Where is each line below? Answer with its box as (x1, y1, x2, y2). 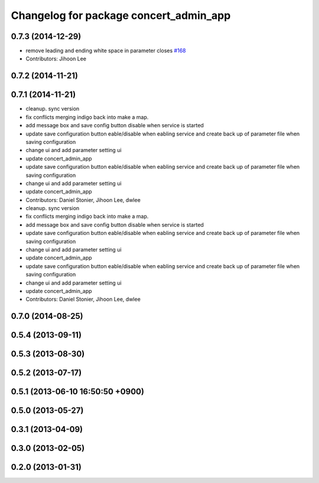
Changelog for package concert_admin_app (11, 9, 231, 22)
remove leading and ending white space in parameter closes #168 (25, 47, 186, 54)
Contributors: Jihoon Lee (25, 55, 87, 62)
